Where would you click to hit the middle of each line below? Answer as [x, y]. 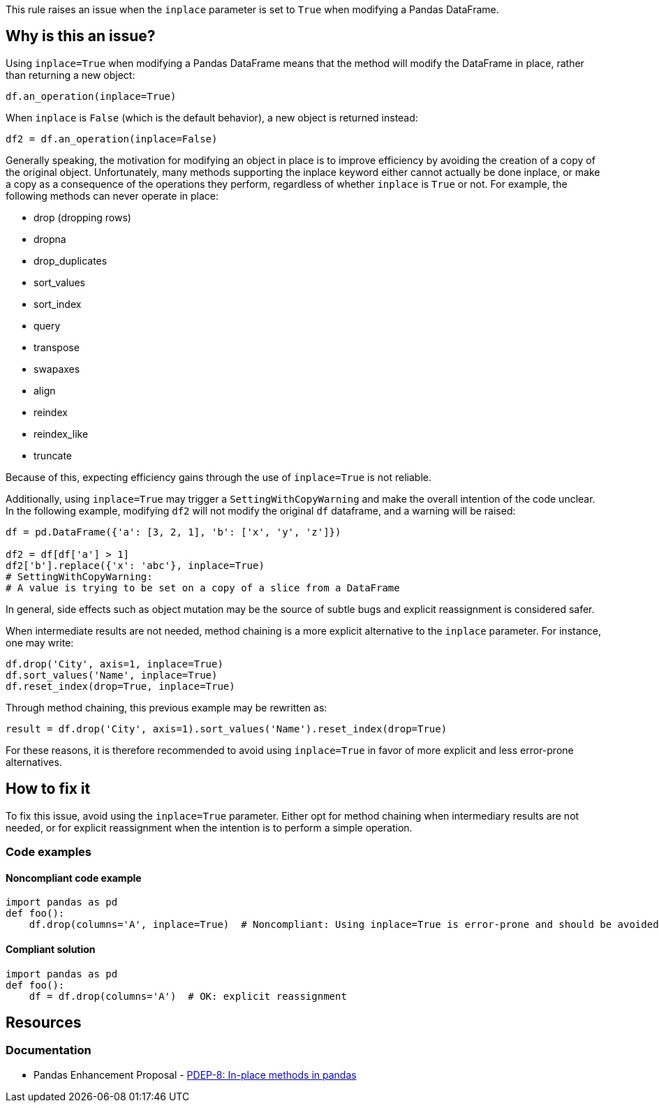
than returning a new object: [71, 75]
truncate [53, 455]
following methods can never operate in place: [112, 195]
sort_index [58, 304]
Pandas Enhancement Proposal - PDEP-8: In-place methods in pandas [195, 1074]
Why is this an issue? [81, 36]
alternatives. [34, 762]
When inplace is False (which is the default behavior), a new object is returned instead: [212, 117]
